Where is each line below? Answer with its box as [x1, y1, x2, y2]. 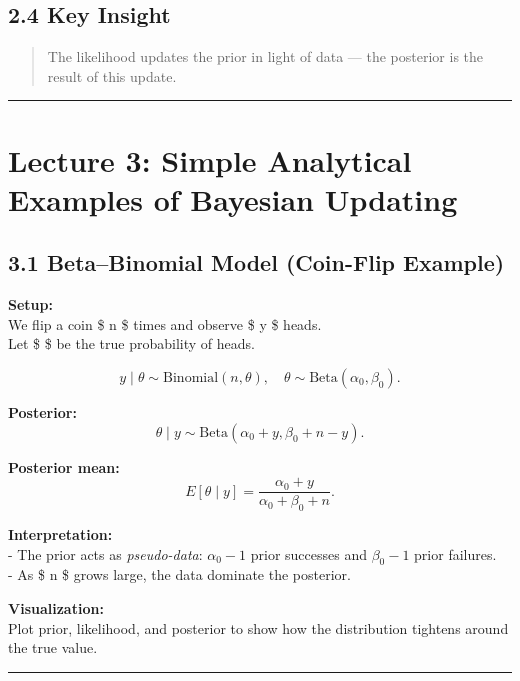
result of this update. [47, 65, 177, 86]
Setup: [8, 294, 53, 315]
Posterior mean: [8, 456, 120, 477]
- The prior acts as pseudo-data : [8, 543, 203, 564]
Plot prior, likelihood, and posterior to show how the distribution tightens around [8, 617, 509, 638]
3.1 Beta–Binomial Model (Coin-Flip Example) [8, 247, 505, 278]
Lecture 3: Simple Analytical [8, 139, 412, 180]
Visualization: [8, 597, 104, 618]
